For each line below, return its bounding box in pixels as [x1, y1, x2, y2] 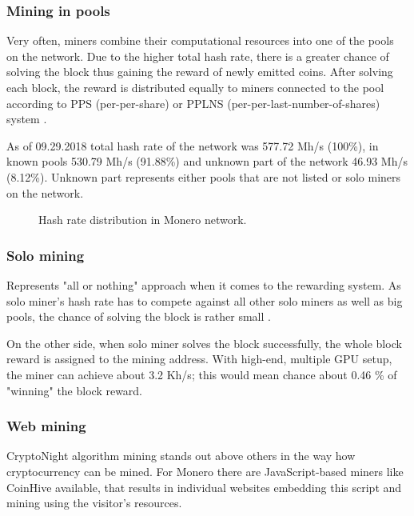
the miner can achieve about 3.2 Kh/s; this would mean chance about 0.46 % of [6, 366, 397, 382]
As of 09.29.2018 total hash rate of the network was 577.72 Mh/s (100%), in [6, 137, 379, 154]
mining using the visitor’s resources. [6, 494, 182, 511]
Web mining [6, 416, 86, 436]
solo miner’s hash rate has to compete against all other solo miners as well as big [6, 292, 403, 309]
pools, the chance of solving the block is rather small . [6, 308, 271, 325]
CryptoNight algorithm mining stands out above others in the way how [6, 447, 356, 464]
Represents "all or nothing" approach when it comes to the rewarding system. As [6, 276, 401, 293]
